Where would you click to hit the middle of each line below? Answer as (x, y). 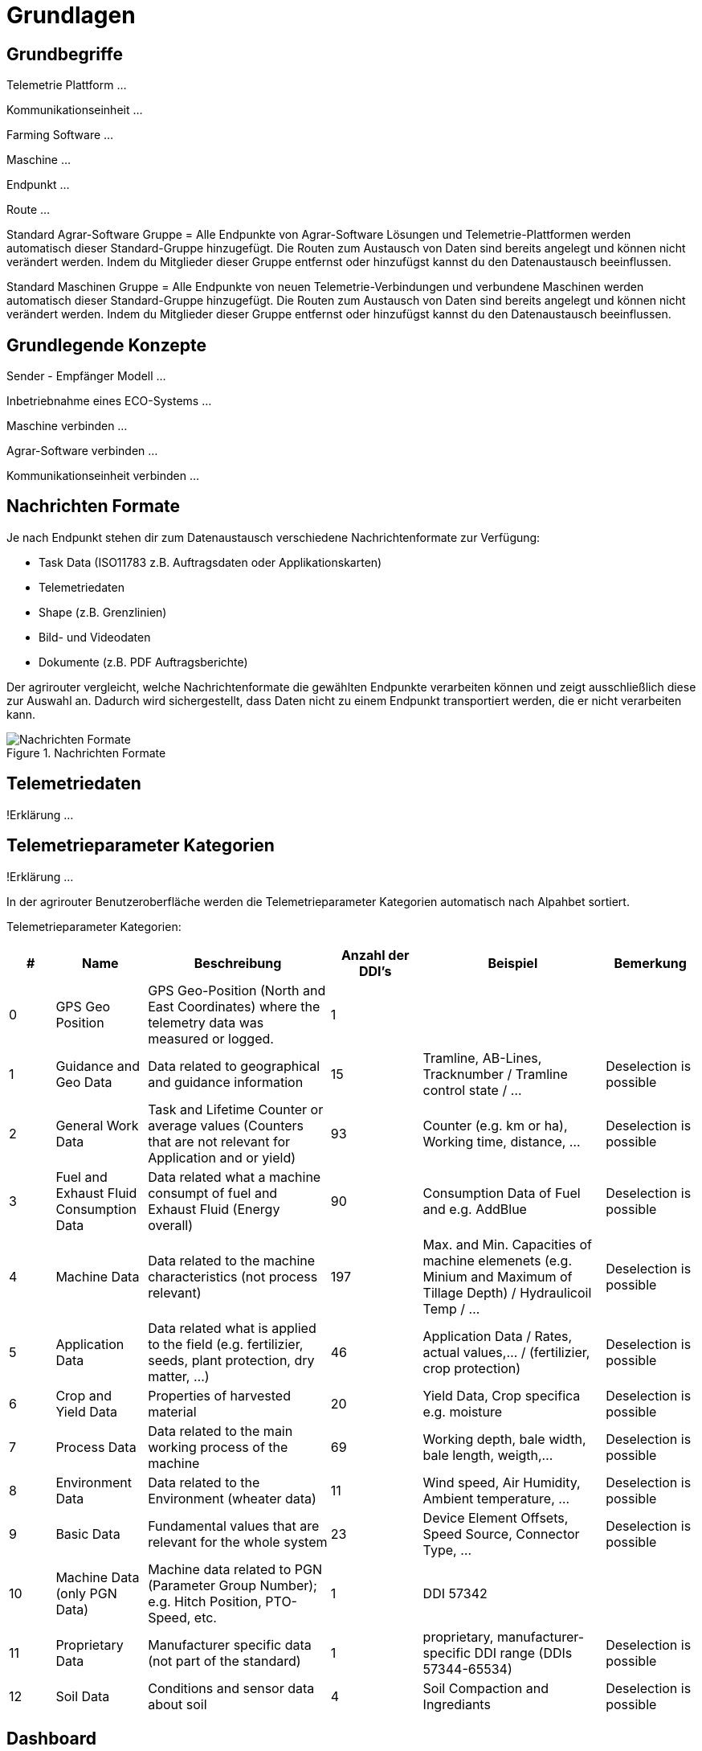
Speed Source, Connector (501, 1534)
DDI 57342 (455, 1593)
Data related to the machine (232, 1260)
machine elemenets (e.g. (498, 1260)
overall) (171, 1225)
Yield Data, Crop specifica (502, 1395)
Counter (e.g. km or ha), (495, 1125)
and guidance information (226, 1082)
